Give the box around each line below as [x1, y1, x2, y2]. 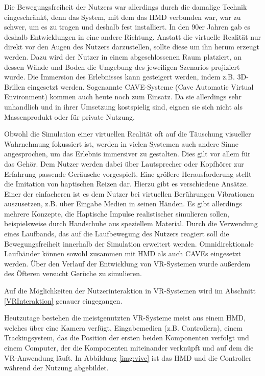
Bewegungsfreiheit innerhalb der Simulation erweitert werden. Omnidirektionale [4, 238, 254, 249]
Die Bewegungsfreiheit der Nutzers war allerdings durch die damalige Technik [4, 2, 247, 12]
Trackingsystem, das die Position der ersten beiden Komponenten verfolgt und [4, 332, 249, 343]
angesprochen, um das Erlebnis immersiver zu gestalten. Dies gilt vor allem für [4, 148, 251, 159]
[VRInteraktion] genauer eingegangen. [4, 295, 123, 306]
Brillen [4, 81, 26, 92]
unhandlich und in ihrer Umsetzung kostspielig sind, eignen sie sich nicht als [4, 101, 243, 112]
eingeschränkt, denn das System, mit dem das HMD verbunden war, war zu [4, 11, 241, 22]
